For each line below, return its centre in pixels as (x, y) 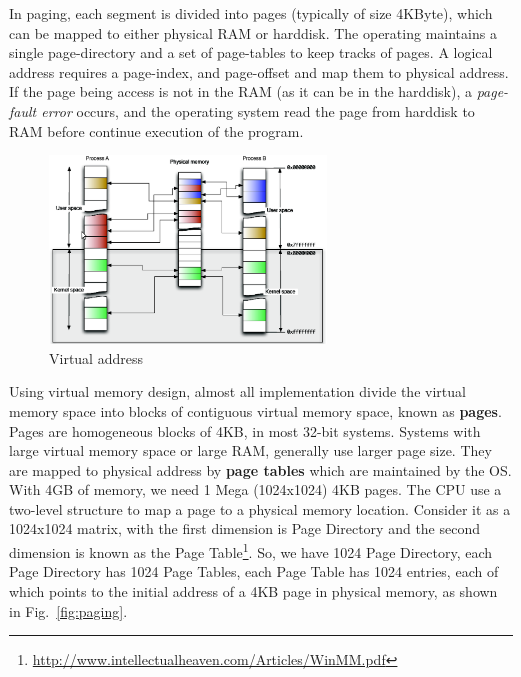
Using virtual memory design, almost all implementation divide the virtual (237, 391)
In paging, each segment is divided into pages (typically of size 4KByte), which (251, 13)
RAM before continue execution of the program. (156, 130)
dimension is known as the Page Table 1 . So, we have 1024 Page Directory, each (251, 550)
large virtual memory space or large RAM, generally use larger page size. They (250, 450)
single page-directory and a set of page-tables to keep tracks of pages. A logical (251, 52)
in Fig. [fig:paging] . (68, 610)
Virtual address (96, 357)
